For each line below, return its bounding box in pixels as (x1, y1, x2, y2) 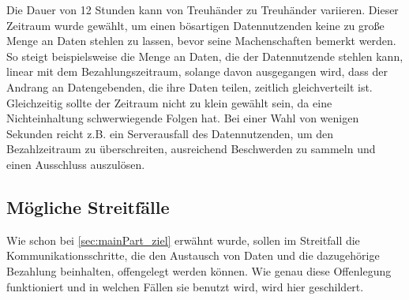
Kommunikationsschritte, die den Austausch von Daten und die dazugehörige (6, 247, 380, 264)
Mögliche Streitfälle (6, 194, 170, 219)
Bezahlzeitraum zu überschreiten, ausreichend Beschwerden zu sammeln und (6, 141, 376, 157)
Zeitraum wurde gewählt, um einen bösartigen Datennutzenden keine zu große (6, 17, 385, 33)
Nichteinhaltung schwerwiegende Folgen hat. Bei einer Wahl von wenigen (6, 110, 359, 126)
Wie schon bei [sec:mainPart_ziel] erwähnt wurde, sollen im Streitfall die (6, 231, 360, 248)
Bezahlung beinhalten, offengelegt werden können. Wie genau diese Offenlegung (6, 262, 392, 279)
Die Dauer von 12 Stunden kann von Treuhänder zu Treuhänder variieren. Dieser (6, 2, 399, 17)
